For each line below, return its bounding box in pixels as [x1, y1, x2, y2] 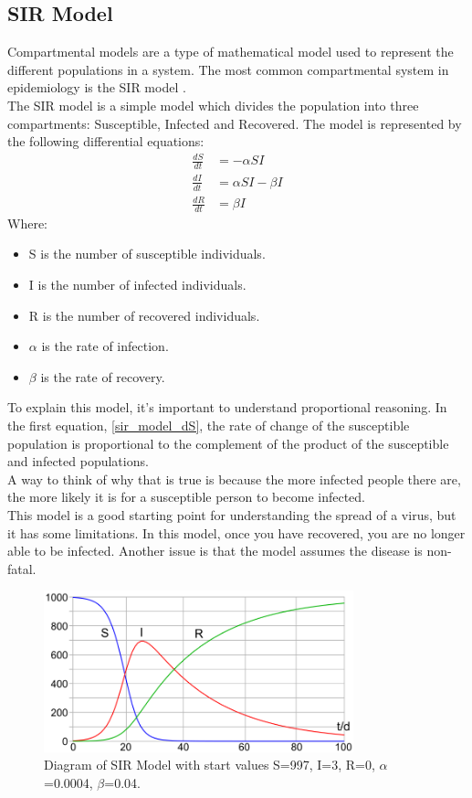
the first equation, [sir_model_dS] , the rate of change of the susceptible [7, 416, 410, 435]
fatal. [7, 559, 37, 578]
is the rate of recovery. [40, 367, 165, 386]
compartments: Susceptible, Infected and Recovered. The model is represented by [7, 113, 462, 133]
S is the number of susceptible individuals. [28, 244, 266, 263]
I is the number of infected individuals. [28, 275, 246, 294]
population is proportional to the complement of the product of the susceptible [7, 433, 449, 452]
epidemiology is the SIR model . [7, 78, 186, 97]
